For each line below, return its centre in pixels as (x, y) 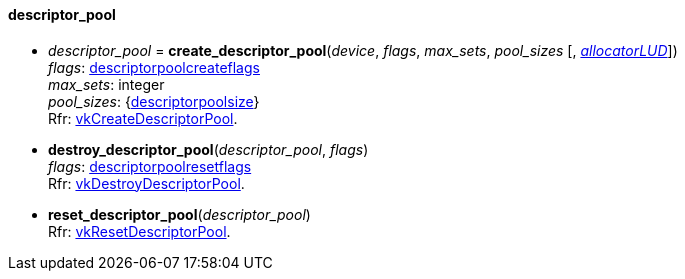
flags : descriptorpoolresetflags (150, 166)
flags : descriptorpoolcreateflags (154, 67)
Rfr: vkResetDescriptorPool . (139, 231)
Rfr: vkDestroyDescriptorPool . (146, 183)
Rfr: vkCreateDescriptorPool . (143, 118)
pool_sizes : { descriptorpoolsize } (154, 101)
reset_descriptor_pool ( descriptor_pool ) (179, 214)
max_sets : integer (106, 84)
